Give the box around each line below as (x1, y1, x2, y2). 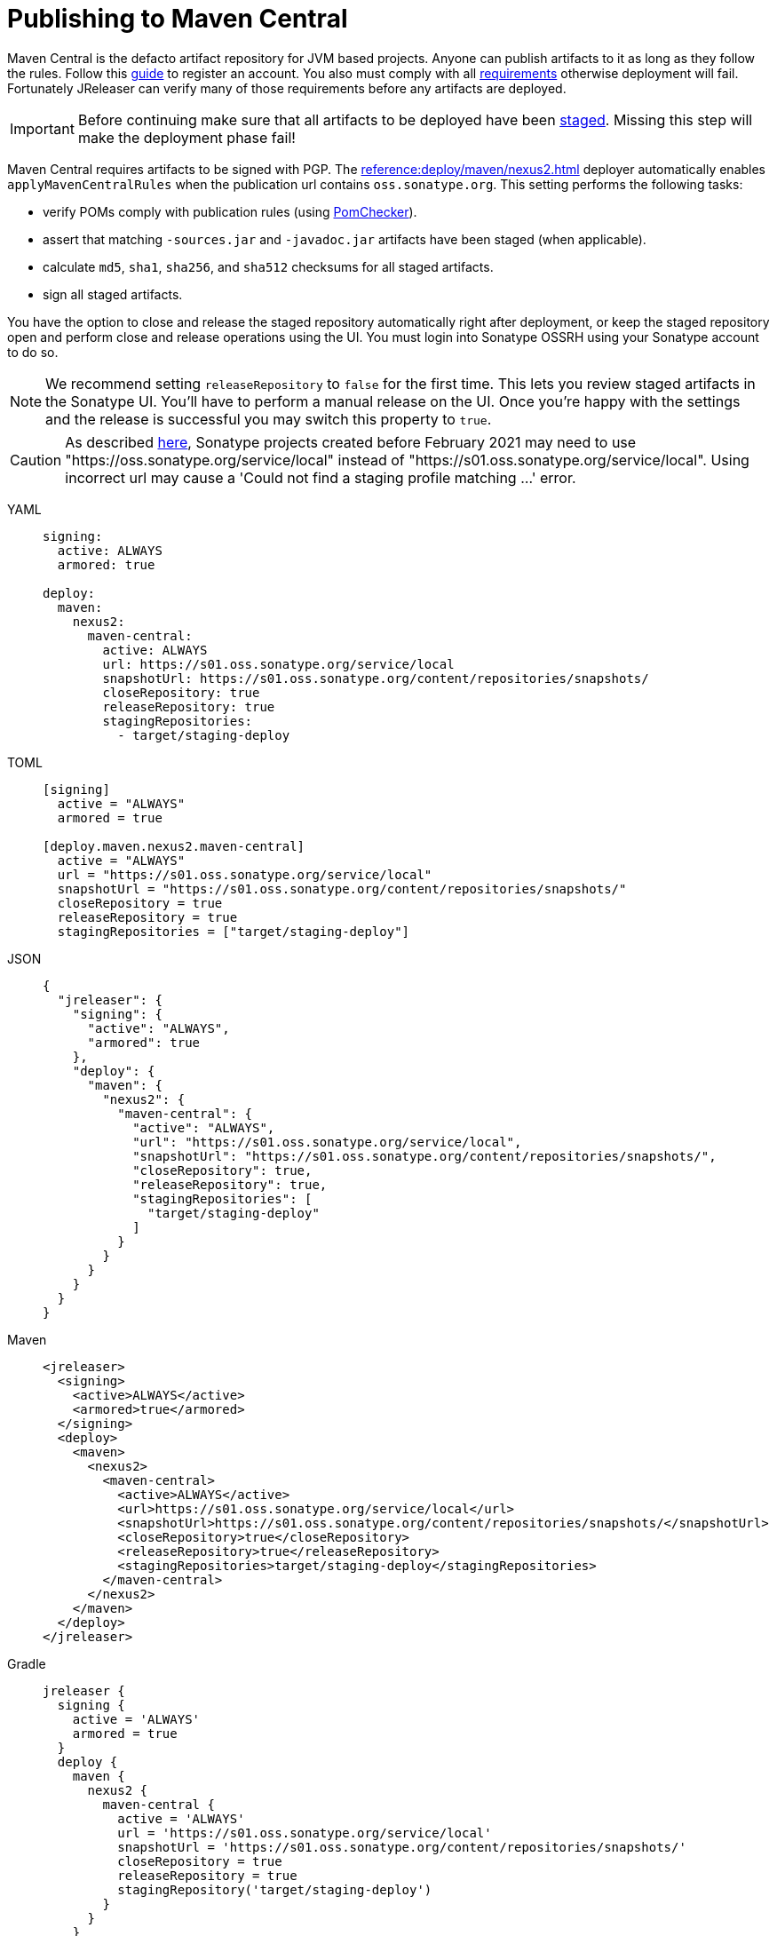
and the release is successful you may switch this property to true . (45, 409, 492, 428)
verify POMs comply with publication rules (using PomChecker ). (43, 203, 417, 219)
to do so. (7, 344, 59, 360)
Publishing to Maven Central (7, 4, 348, 34)
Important (10, 119, 75, 138)
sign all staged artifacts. (43, 286, 183, 302)
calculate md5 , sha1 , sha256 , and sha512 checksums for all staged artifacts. (43, 258, 494, 274)
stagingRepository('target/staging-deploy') (117, 1882, 432, 1897)
